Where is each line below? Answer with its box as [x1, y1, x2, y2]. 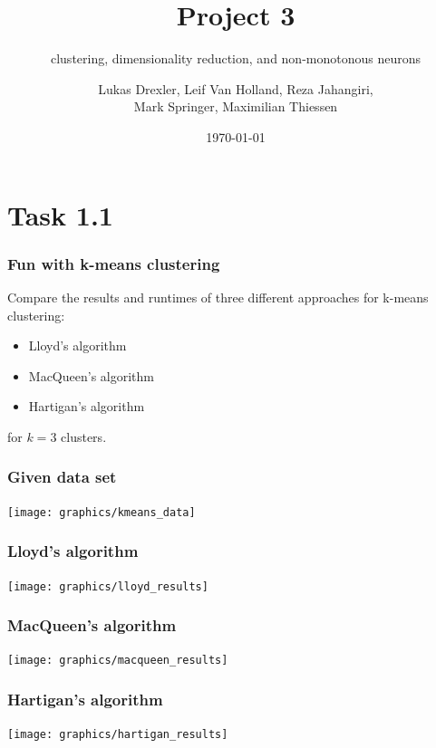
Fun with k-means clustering [7, 252, 220, 274]
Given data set [7, 465, 117, 488]
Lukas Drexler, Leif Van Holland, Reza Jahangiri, [98, 79, 373, 98]
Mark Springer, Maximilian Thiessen [133, 97, 338, 116]
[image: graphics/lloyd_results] [7, 580, 208, 593]
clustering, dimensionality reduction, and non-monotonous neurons [50, 49, 421, 68]
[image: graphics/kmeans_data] [7, 505, 196, 519]
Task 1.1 [7, 196, 113, 233]
